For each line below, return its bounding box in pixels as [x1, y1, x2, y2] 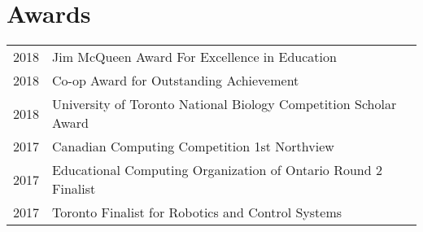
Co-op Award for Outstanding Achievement [52, 71, 299, 90]
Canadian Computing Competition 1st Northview [52, 137, 334, 156]
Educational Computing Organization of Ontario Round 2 [52, 160, 382, 180]
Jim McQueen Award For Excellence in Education [52, 47, 337, 67]
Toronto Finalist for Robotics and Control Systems [52, 203, 342, 222]
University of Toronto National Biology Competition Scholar [52, 94, 397, 114]
